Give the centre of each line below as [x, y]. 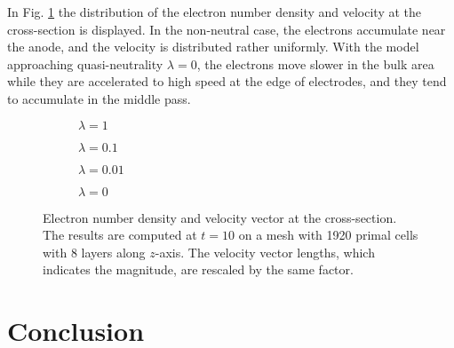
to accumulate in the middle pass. [99, 98]
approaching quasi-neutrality [85, 63]
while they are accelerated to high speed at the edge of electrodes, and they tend [227, 81]
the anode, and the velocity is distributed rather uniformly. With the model [213, 47]
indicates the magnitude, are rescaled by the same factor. [198, 269]
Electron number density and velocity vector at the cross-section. [220, 217]
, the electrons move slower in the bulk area [315, 63]
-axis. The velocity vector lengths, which [265, 252]
